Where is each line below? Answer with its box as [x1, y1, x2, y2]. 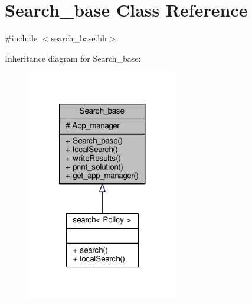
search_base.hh [51, 32, 107, 44]
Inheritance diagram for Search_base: [5, 51, 141, 64]
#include [5, 32, 38, 44]
